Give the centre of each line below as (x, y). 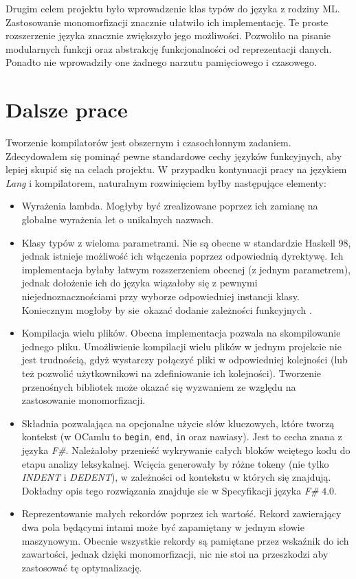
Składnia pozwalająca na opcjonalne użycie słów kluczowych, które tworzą (178, 423)
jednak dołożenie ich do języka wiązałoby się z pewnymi (140, 283)
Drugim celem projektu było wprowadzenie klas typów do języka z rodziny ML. (173, 8)
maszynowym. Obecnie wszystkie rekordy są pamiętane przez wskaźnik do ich (185, 540)
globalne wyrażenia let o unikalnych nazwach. (118, 219)
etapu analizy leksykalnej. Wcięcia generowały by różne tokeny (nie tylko (175, 463)
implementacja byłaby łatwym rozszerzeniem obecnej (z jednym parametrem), (186, 269)
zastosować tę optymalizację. (82, 567)
